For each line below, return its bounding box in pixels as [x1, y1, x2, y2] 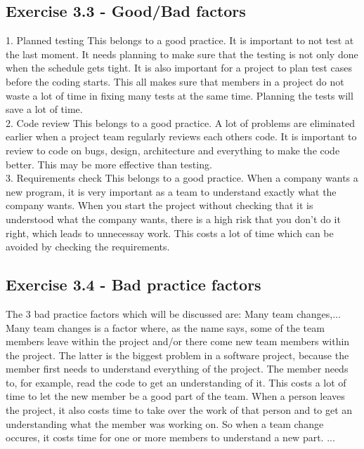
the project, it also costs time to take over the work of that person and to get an [6, 403, 353, 417]
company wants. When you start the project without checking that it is [6, 198, 313, 213]
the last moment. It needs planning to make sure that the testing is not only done [6, 46, 358, 61]
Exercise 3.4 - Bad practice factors [6, 274, 261, 295]
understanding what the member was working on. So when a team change [6, 416, 324, 431]
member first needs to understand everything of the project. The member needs [6, 361, 349, 376]
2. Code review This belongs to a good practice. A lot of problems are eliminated [6, 115, 355, 130]
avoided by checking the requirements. [6, 239, 170, 254]
